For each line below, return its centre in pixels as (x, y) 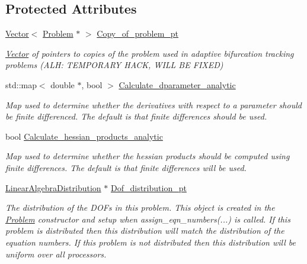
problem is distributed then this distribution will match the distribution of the (145, 231)
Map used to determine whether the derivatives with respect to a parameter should (153, 104)
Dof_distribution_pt (148, 187)
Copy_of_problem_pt (138, 33)
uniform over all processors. (56, 254)
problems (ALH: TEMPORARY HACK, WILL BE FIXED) (114, 65)
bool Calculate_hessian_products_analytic (84, 136)
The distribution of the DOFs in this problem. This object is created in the (140, 207)
